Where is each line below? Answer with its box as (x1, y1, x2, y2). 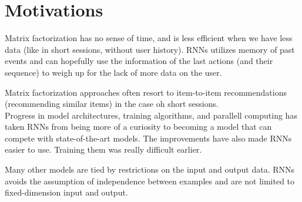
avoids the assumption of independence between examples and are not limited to (5, 174, 295, 187)
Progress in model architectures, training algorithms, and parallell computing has (5, 109, 297, 121)
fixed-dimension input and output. (5, 186, 128, 198)
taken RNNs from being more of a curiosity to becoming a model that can (5, 120, 272, 133)
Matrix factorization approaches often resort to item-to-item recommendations (5, 86, 287, 98)
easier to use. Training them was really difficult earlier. (5, 143, 202, 156)
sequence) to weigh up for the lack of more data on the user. (5, 66, 222, 78)
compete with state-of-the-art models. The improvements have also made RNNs (5, 132, 292, 144)
